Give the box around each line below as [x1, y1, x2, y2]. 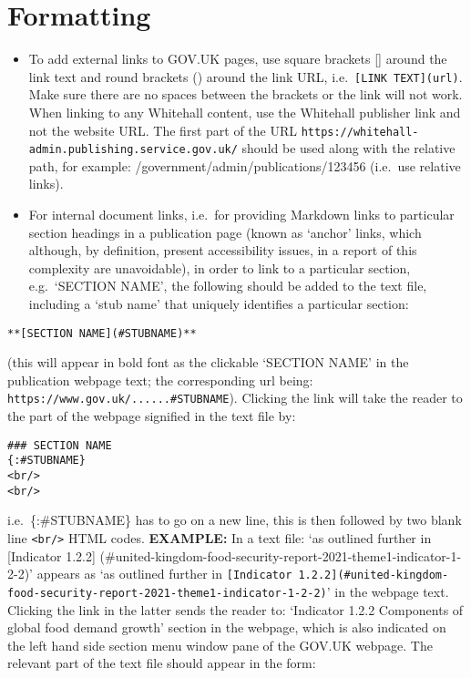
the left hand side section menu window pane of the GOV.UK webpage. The [7, 635, 433, 654]
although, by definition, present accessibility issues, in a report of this [28, 241, 417, 260]
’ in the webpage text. [326, 581, 449, 601]
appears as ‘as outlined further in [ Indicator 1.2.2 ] [36, 564, 338, 583]
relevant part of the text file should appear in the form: [7, 653, 316, 673]
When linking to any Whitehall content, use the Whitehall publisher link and [28, 102, 461, 121]
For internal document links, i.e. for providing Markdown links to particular [28, 205, 455, 224]
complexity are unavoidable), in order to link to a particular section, [28, 258, 411, 277]
